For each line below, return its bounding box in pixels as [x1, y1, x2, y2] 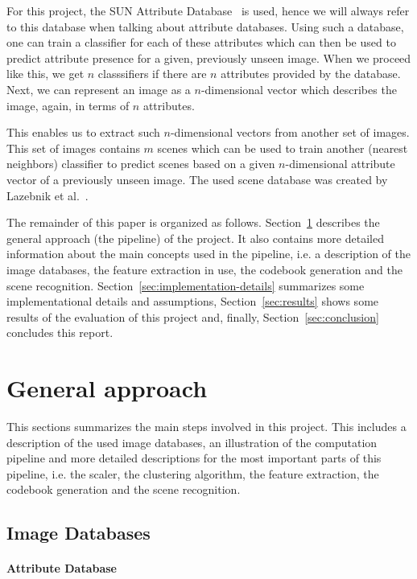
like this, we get [6, 65, 85, 82]
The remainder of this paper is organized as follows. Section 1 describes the [6, 214, 380, 231]
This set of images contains [6, 139, 140, 156]
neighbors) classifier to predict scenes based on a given [6, 155, 275, 172]
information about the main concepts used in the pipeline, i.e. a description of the [6, 245, 411, 262]
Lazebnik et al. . [6, 187, 89, 203]
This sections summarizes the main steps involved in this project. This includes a [6, 418, 407, 434]
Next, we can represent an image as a [6, 80, 191, 97]
